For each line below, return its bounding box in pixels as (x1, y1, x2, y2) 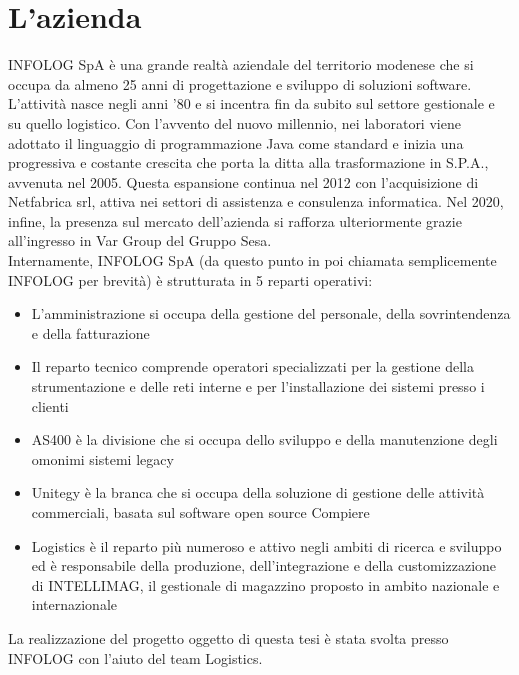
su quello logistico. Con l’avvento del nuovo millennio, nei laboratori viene (8, 112, 461, 133)
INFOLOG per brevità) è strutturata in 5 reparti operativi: (8, 269, 373, 290)
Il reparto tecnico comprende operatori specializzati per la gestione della (31, 356, 474, 377)
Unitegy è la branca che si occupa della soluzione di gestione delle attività (31, 482, 485, 503)
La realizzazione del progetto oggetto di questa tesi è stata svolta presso (8, 627, 449, 648)
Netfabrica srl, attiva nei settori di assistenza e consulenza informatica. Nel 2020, (8, 191, 504, 212)
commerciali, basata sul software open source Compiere (31, 502, 370, 522)
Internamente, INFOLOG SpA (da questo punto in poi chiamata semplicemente (8, 250, 497, 271)
